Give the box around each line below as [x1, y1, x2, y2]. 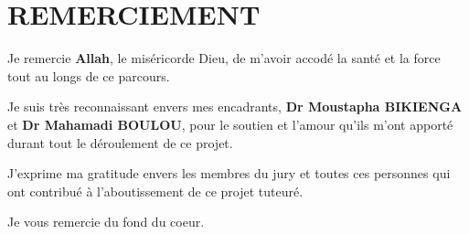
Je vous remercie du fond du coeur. [7, 212, 205, 231]
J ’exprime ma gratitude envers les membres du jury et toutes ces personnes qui [7, 164, 451, 183]
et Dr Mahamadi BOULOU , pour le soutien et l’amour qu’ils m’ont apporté [7, 114, 453, 133]
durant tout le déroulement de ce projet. [7, 133, 233, 152]
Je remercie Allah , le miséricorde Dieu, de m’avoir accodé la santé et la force [7, 48, 441, 68]
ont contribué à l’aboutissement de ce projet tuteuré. [7, 181, 304, 200]
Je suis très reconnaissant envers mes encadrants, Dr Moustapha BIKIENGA [7, 97, 463, 116]
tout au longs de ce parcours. [7, 66, 170, 85]
